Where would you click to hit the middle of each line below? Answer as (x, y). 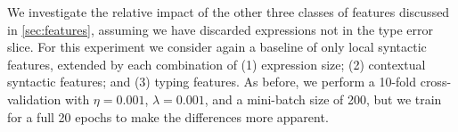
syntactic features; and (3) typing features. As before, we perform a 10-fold (212, 82)
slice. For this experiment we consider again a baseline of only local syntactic (217, 47)
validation (34, 99)
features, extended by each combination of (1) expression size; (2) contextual (217, 64)
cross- (436, 82)
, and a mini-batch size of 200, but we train (323, 99)
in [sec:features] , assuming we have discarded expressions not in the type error (220, 29)
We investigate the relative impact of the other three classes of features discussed (229, 12)
